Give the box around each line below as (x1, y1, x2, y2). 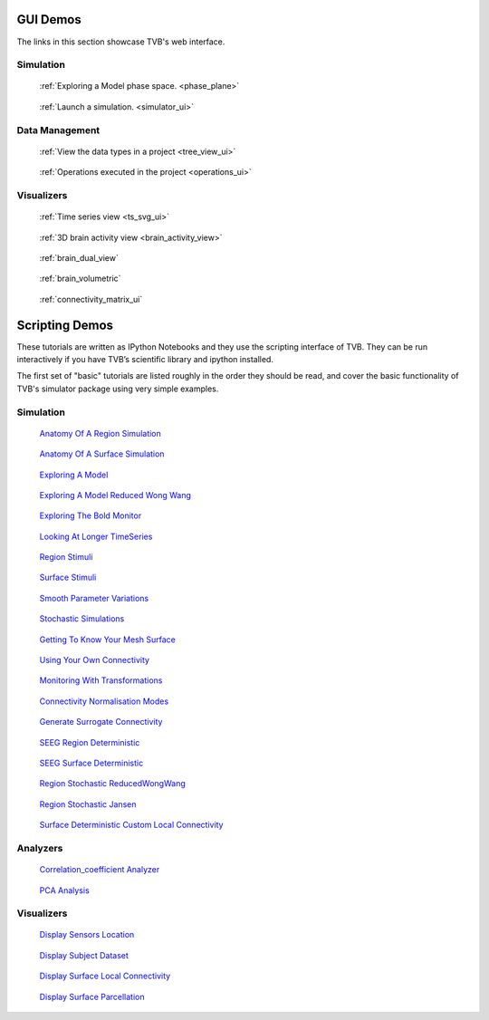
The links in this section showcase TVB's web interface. (16, 36, 225, 47)
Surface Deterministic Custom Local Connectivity (39, 820, 224, 831)
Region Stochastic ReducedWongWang (39, 778, 186, 789)
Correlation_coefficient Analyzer (39, 864, 160, 875)
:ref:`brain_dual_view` (39, 252, 120, 263)
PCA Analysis (39, 884, 90, 896)
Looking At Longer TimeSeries (39, 531, 153, 542)
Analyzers (16, 842, 63, 854)
